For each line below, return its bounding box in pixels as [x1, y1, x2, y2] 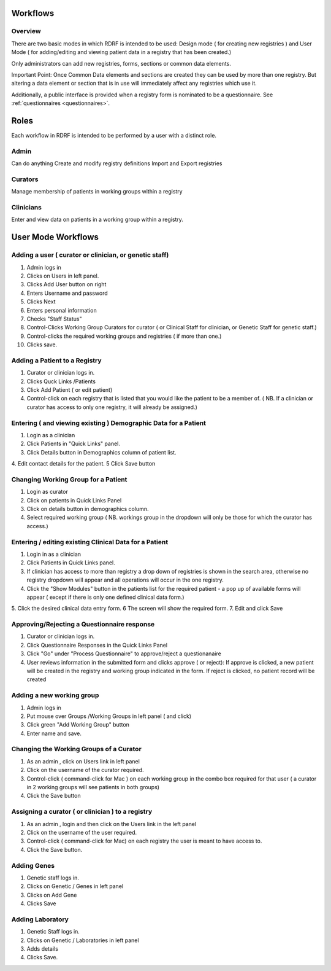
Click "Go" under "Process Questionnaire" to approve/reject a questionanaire [26, 650, 222, 657]
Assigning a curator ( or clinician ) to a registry [11, 808, 153, 816]
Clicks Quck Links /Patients [26, 378, 96, 385]
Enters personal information [26, 306, 97, 314]
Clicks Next [26, 298, 56, 305]
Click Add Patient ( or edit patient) [26, 386, 113, 394]
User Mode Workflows [11, 232, 99, 243]
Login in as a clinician [26, 550, 82, 558]
